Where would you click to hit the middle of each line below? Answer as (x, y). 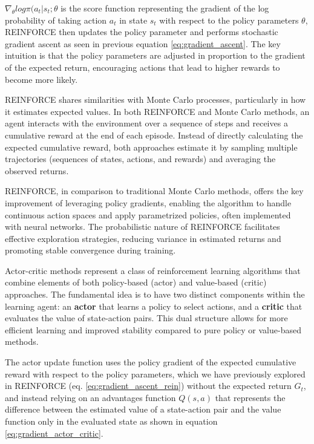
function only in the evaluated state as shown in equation (111, 421)
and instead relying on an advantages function (90, 397)
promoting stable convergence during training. (90, 250)
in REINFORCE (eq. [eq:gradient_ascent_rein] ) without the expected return (148, 386)
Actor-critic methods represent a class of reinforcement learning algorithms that (153, 270)
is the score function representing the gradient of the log (165, 8)
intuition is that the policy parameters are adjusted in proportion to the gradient (155, 55)
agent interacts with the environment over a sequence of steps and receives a (146, 123)
